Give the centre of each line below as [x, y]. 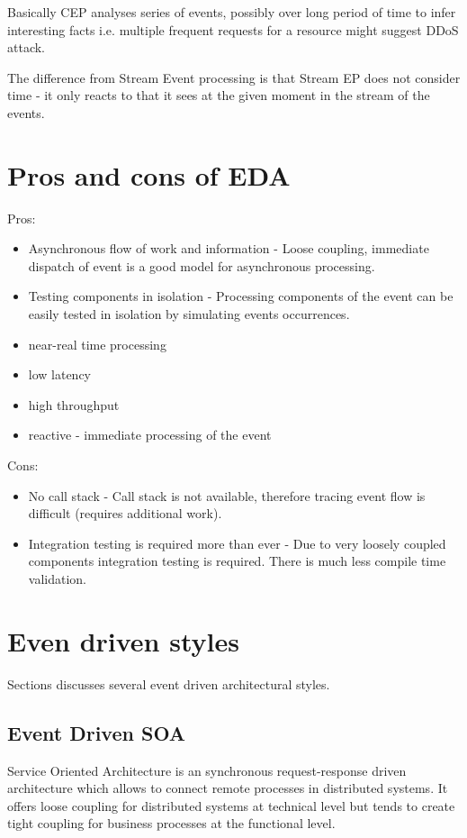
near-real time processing [97, 344]
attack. [26, 47]
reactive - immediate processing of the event [150, 435]
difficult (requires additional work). [125, 513]
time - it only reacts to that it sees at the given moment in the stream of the [219, 95]
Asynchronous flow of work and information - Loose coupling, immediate [229, 248]
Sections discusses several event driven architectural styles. [169, 683]
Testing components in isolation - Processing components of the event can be [241, 296]
